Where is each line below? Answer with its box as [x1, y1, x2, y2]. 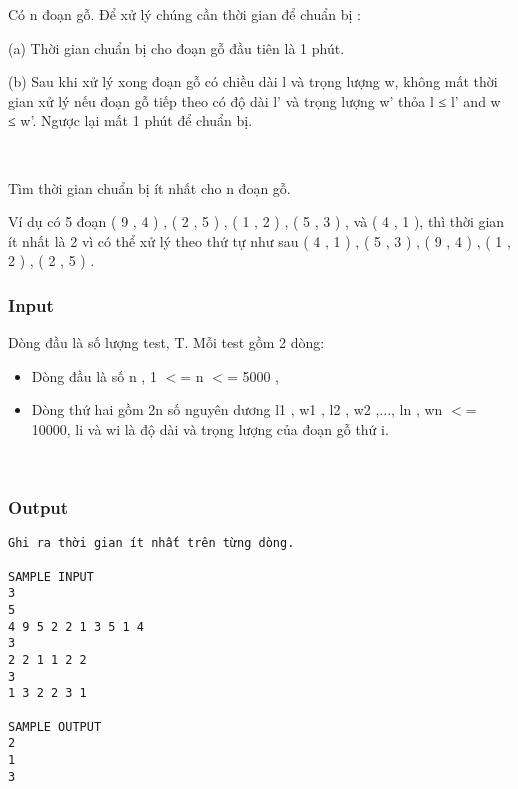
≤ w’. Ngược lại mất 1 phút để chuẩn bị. [8, 110, 253, 131]
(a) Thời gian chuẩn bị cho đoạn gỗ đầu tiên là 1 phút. [8, 37, 345, 58]
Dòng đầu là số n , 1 [31, 365, 157, 386]
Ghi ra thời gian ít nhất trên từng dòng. [8, 536, 295, 551]
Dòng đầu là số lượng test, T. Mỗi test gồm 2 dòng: [8, 332, 325, 353]
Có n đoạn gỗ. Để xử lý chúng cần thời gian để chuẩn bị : [8, 4, 361, 24]
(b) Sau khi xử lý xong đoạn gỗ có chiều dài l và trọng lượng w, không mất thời [8, 71, 498, 92]
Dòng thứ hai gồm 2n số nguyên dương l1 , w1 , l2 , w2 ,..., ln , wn [31, 399, 443, 420]
